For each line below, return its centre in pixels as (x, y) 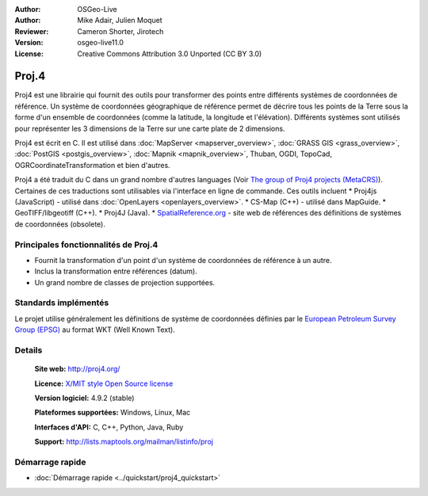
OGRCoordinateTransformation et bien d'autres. (92, 165)
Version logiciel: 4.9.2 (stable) (84, 398)
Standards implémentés (62, 303)
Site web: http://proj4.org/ (77, 369)
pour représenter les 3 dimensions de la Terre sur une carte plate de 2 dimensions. (150, 128)
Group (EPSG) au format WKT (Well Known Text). (95, 330)
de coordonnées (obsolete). (60, 224)
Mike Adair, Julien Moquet (120, 21)
